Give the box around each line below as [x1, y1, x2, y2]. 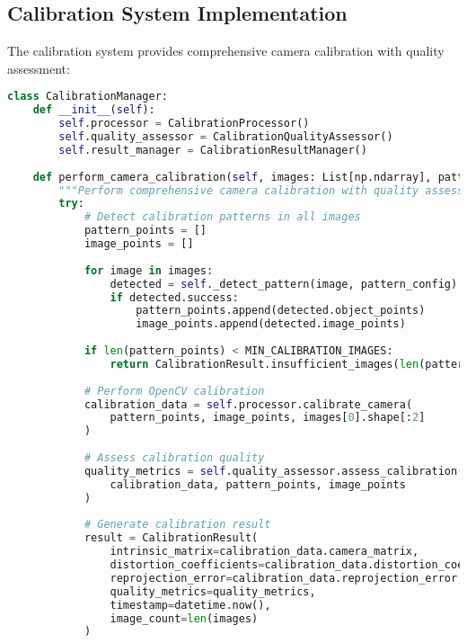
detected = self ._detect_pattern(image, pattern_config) [110, 277, 458, 290]
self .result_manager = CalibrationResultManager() [58, 143, 367, 156]
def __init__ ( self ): [32, 103, 155, 117]
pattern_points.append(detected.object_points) [136, 304, 426, 317]
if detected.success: [110, 290, 239, 304]
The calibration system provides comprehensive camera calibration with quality [7, 41, 445, 60]
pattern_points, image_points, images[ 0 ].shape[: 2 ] [110, 411, 426, 424]
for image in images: [84, 263, 214, 277]
